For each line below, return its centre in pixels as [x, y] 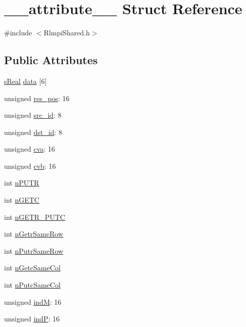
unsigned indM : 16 [33, 301]
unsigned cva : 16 [30, 149]
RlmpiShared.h [67, 33]
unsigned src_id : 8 [33, 115]
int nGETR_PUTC [35, 217]
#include [18, 33]
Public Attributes [51, 60]
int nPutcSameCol [32, 285]
